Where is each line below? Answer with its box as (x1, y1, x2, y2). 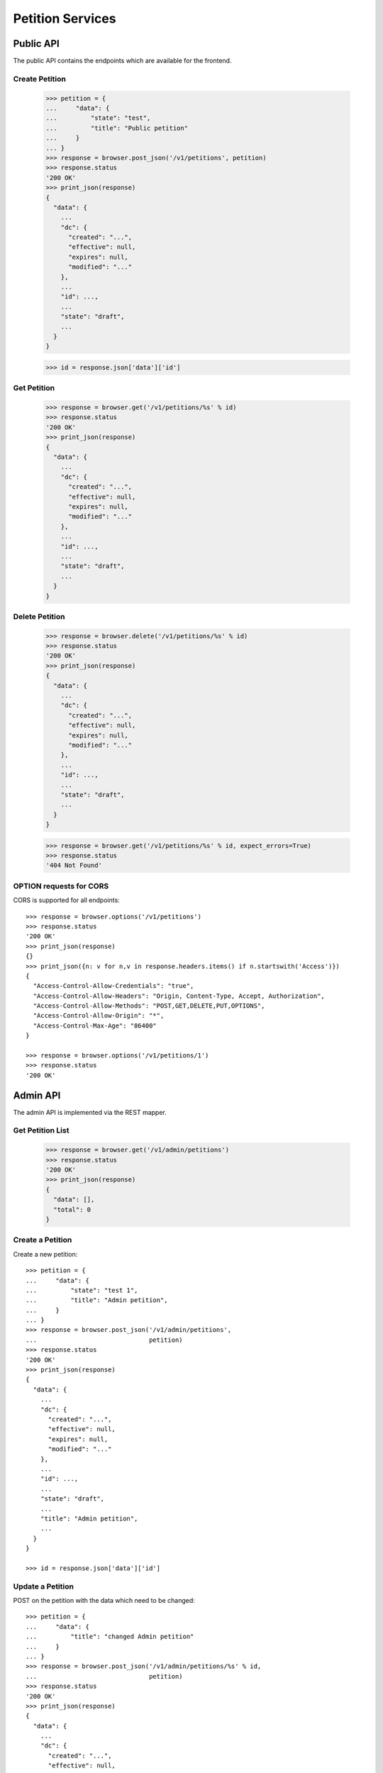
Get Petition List (13, 1126, 70, 1135)
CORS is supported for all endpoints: (13, 896, 120, 904)
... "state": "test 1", (26, 1286, 138, 1294)
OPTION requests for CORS (13, 881, 109, 891)
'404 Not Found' (45, 862, 103, 869)
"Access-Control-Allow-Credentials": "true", (33, 982, 194, 990)
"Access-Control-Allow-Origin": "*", (33, 1011, 165, 1020)
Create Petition (13, 74, 67, 84)
